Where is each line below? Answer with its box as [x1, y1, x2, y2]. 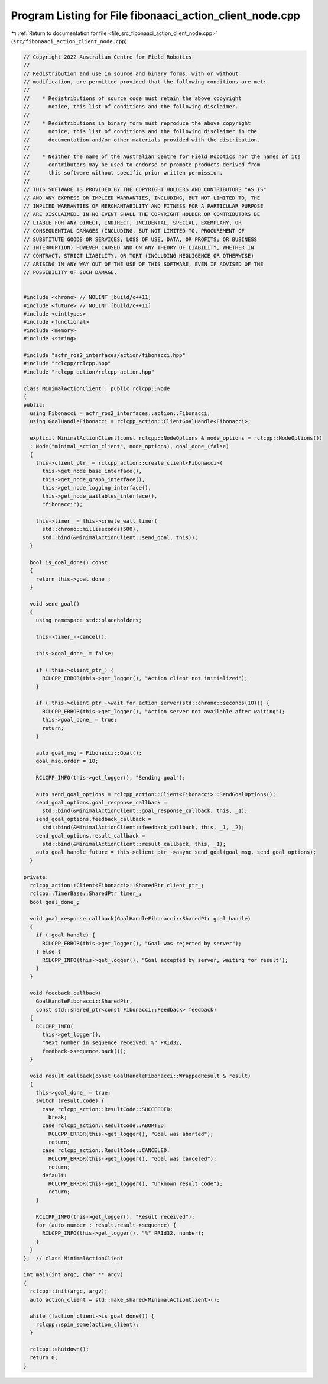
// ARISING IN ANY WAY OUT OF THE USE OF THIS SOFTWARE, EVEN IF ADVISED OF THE [23, 260, 264, 268]
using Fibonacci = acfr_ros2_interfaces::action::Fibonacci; [30, 410, 211, 417]
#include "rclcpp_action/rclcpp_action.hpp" [23, 368, 155, 375]
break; [48, 1113, 67, 1121]
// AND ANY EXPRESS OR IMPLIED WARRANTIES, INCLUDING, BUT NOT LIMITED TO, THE [23, 194, 261, 201]
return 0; [30, 1354, 59, 1361]
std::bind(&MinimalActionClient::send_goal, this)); [42, 534, 198, 541]
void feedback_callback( [30, 990, 102, 997]
